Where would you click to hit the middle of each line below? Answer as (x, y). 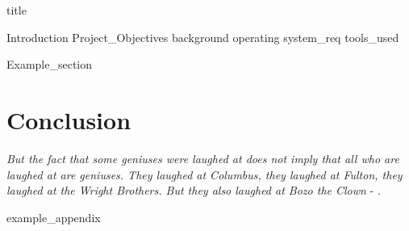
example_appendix (54, 217)
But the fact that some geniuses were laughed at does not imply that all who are (203, 158)
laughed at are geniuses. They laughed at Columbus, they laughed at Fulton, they (204, 174)
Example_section (50, 64)
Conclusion (69, 119)
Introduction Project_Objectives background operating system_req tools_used (203, 37)
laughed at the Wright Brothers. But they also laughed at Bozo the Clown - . (194, 190)
